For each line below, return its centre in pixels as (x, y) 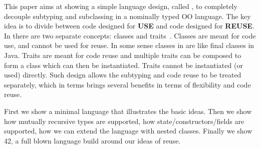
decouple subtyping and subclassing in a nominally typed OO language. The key (127, 16)
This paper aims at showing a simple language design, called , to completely (121, 6)
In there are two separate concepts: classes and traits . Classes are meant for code (130, 35)
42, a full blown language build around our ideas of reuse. (92, 140)
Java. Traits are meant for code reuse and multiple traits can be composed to (123, 55)
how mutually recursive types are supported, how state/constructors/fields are (124, 121)
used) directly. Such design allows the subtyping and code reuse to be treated (123, 75)
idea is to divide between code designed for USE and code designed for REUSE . (129, 26)
